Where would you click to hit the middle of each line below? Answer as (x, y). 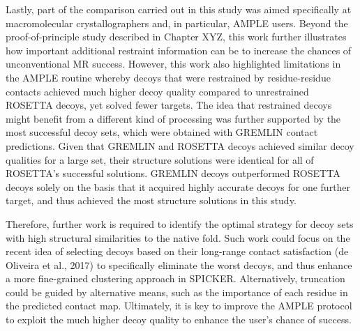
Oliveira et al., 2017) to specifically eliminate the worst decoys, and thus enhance (179, 264)
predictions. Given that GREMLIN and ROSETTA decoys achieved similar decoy (180, 145)
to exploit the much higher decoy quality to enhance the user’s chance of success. (179, 320)
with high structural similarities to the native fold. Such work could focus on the (178, 237)
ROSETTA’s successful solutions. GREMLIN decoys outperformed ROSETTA (173, 173)
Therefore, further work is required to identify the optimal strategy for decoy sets (180, 223)
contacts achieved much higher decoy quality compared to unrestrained (157, 91)
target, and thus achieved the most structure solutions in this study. (151, 200)
